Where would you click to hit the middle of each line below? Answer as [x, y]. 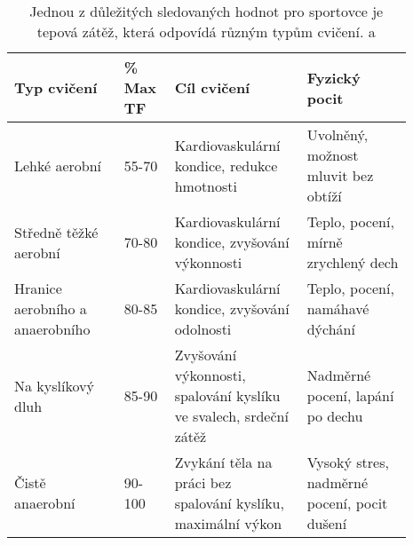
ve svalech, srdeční [231, 416]
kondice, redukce [226, 165]
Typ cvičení [56, 87]
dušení [327, 523]
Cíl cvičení [212, 87]
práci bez [203, 482]
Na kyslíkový [54, 385]
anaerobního [52, 329]
